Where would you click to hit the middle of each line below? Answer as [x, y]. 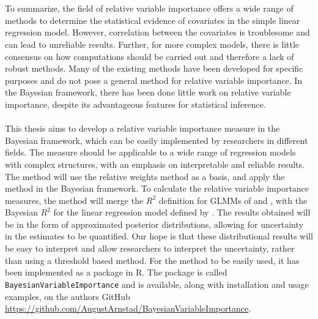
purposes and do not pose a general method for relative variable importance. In [154, 80]
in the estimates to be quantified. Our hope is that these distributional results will [159, 236]
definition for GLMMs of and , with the [233, 200]
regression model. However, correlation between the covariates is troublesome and [157, 32]
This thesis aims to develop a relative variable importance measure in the [142, 128]
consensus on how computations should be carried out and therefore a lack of [150, 56]
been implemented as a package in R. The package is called [116, 272]
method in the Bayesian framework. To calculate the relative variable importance [157, 188]
